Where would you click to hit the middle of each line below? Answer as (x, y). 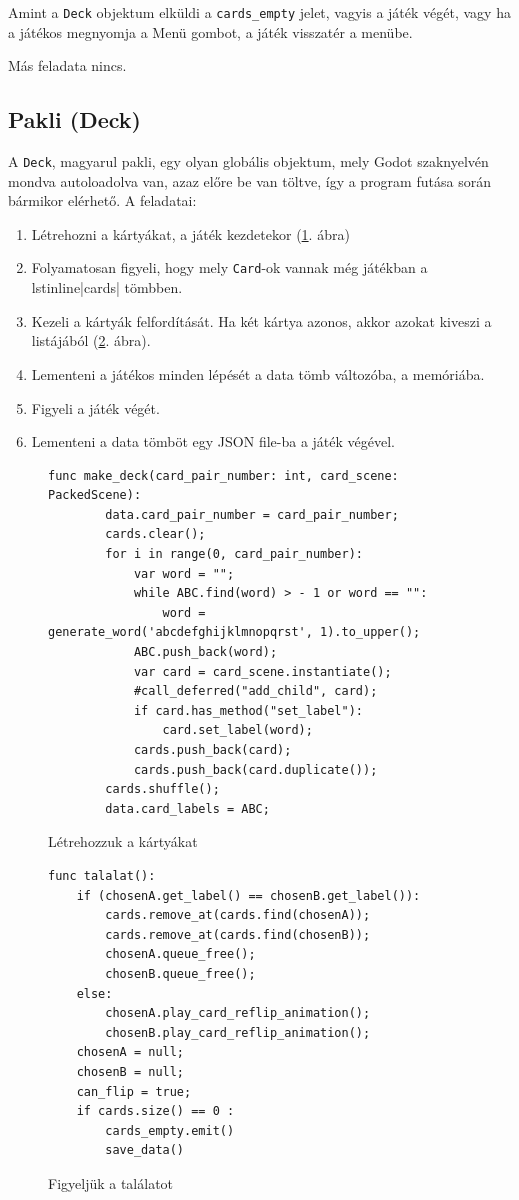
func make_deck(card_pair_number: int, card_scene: (223, 475)
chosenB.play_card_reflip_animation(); (238, 1032)
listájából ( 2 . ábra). (91, 340)
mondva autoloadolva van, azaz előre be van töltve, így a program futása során (249, 180)
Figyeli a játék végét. (95, 407)
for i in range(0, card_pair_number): (234, 554)
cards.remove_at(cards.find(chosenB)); (238, 934)
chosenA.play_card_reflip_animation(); (238, 1013)
